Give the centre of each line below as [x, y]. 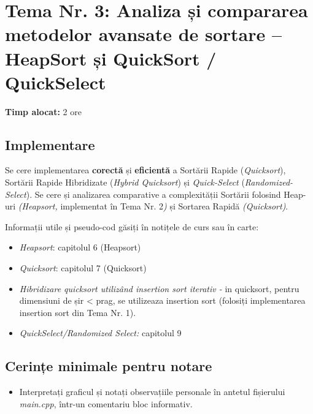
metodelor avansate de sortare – [144, 34]
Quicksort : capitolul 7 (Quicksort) [83, 268]
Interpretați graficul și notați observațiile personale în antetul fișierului [152, 392]
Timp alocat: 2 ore [43, 111]
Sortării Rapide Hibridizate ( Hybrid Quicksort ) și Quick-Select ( [125, 182]
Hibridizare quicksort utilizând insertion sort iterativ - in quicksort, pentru [159, 288]
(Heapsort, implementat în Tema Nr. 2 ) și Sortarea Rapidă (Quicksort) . [153, 206]
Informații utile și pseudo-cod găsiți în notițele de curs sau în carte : [132, 226]
